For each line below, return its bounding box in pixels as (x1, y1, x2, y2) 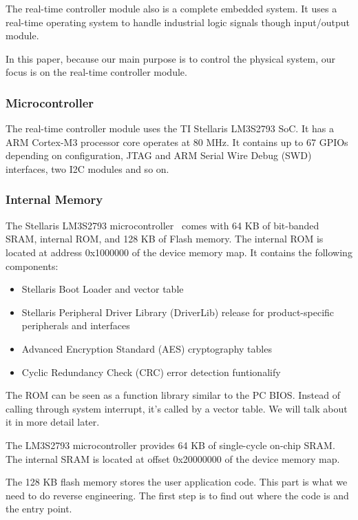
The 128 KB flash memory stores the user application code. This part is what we (6, 475, 348, 489)
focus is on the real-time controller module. (6, 65, 187, 79)
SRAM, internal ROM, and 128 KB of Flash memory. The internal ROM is (6, 231, 324, 246)
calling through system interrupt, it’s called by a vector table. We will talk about (6, 401, 348, 415)
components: (6, 258, 59, 273)
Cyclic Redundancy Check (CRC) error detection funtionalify (21, 364, 281, 379)
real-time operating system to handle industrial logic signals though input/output (6, 14, 350, 29)
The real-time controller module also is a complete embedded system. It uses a (6, 1, 337, 15)
